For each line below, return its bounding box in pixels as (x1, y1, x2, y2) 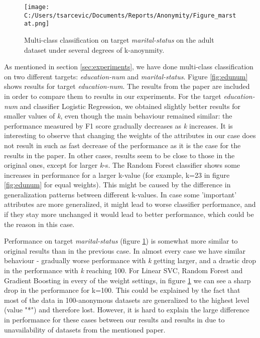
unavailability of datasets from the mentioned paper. (4, 324, 166, 334)
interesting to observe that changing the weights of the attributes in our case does (4, 130, 256, 141)
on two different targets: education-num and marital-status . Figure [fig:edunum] (4, 71, 248, 81)
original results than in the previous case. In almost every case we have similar (4, 245, 245, 256)
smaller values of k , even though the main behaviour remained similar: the (4, 110, 232, 121)
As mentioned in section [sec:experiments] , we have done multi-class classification (4, 61, 253, 72)
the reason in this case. (4, 218, 75, 229)
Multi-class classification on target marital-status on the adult (24, 34, 214, 45)
